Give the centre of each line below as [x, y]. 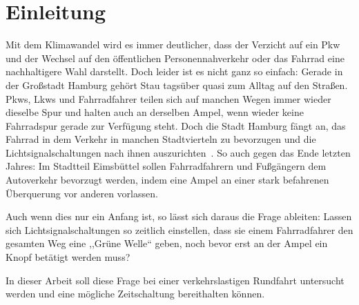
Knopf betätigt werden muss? [68, 257]
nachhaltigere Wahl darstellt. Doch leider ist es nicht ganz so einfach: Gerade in [174, 71]
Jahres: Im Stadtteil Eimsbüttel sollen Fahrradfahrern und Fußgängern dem [166, 166]
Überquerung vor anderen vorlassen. [82, 193]
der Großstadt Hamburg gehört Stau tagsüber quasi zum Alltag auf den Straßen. [177, 85]
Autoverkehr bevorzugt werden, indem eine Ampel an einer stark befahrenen [167, 180]
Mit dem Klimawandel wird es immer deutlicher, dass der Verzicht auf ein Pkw [173, 45]
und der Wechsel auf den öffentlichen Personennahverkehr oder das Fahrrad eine [175, 58]
